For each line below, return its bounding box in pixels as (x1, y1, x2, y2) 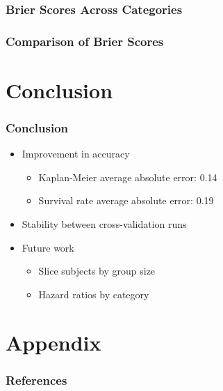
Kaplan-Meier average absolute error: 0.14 (38, 169, 217, 184)
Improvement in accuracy (22, 146, 130, 161)
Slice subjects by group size (38, 263, 156, 278)
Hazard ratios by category (38, 286, 149, 301)
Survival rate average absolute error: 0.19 (38, 193, 214, 208)
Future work (22, 240, 74, 254)
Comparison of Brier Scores (6, 32, 164, 49)
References (6, 371, 67, 388)
